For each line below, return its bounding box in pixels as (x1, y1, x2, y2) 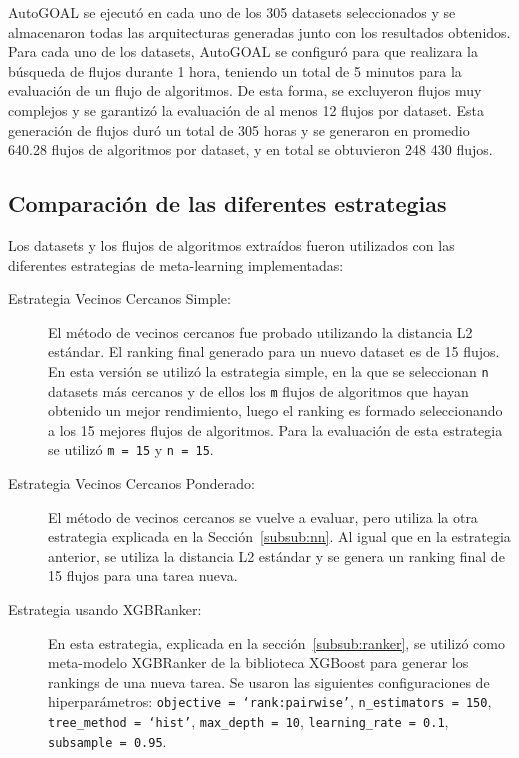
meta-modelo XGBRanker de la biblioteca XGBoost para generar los (48, 652, 469, 673)
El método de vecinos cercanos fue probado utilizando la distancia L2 (48, 321, 473, 342)
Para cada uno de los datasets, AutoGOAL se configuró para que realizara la (8, 41, 478, 62)
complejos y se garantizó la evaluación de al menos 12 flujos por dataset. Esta (8, 99, 484, 120)
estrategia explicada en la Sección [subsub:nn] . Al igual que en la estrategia (48, 526, 511, 547)
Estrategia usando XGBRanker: (8, 599, 202, 620)
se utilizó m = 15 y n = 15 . (48, 439, 214, 460)
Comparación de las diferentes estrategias (8, 188, 447, 219)
